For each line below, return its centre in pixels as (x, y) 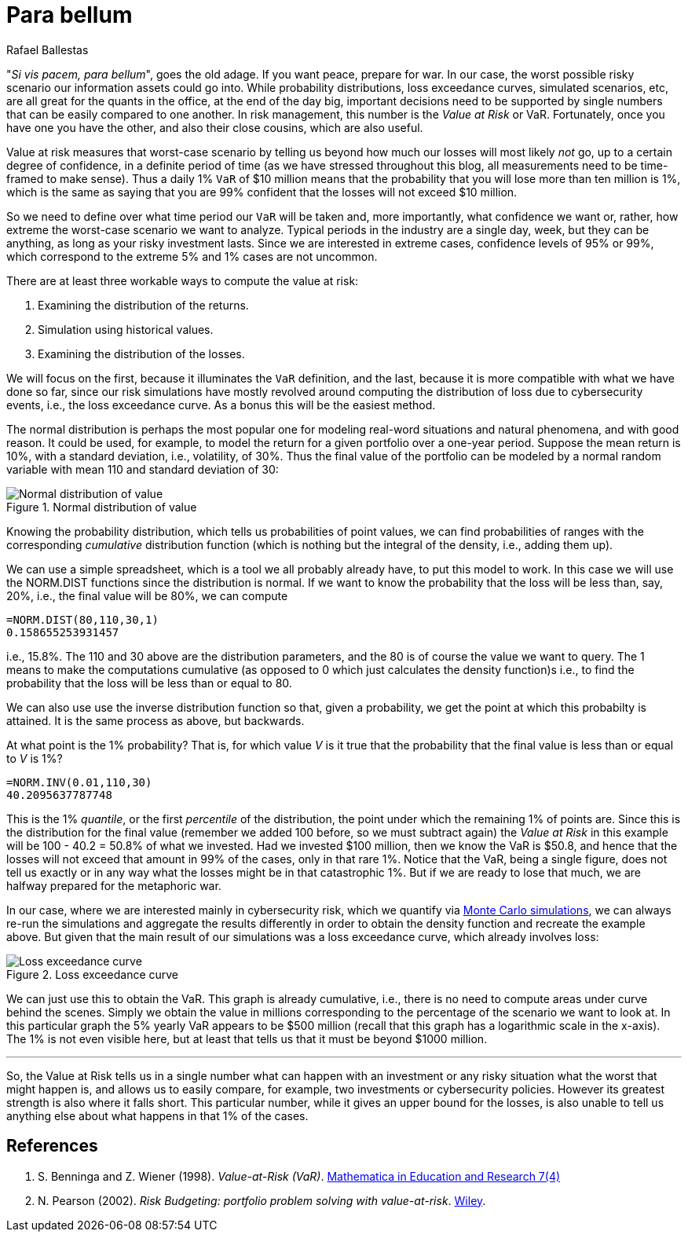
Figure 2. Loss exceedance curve (93, 974)
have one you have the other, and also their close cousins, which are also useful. (215, 127)
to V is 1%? (35, 758)
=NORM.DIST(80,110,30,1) (82, 619)
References (52, 1146)
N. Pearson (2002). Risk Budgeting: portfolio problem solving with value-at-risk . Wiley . (262, 1200)
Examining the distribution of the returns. (143, 305)
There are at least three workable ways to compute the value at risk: (183, 280)
